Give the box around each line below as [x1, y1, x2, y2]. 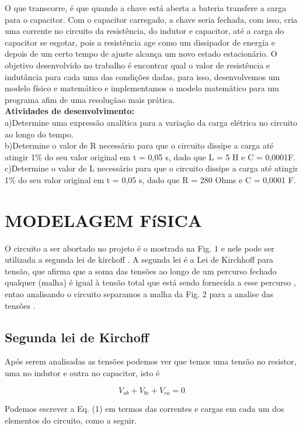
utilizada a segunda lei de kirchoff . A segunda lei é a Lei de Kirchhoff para [5, 253, 274, 266]
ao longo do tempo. [5, 128, 74, 140]
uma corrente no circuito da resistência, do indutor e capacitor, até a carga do [5, 25, 284, 37]
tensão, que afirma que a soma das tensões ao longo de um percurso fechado [5, 264, 277, 277]
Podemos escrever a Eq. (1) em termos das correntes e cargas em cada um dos [5, 403, 284, 415]
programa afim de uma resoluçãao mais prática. [5, 93, 175, 105]
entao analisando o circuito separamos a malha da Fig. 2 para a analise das [5, 288, 274, 300]
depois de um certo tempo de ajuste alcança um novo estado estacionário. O [5, 47, 277, 60]
